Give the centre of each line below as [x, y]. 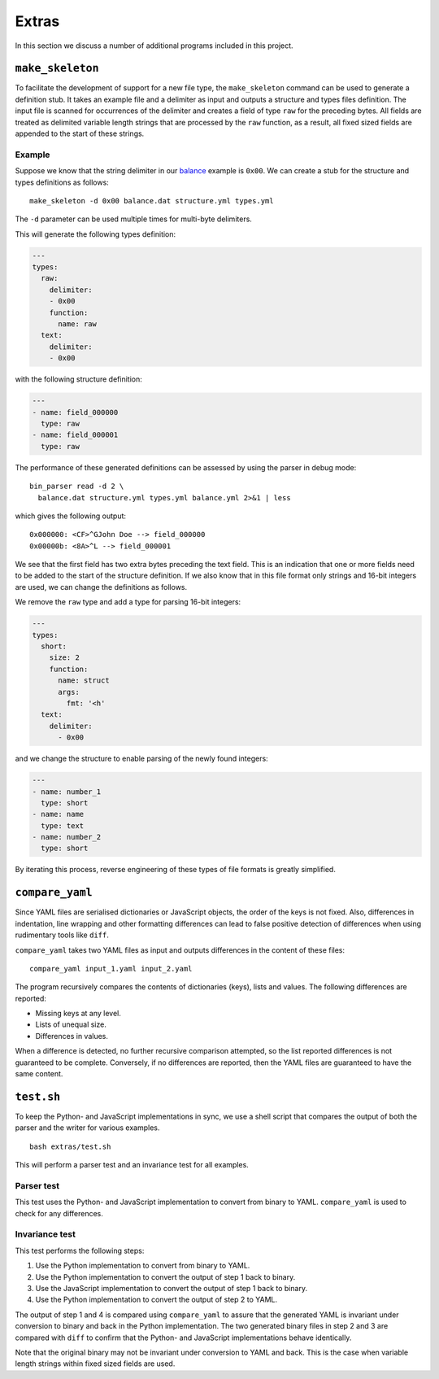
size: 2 [65, 658]
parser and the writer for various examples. [87, 1128]
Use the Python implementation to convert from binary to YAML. [143, 1266]
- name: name [58, 814]
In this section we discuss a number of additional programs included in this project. [154, 46]
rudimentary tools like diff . [62, 935]
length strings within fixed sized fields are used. [95, 1364]
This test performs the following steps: [80, 1250]
